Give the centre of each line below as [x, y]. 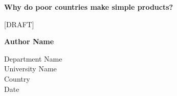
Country [17, 78]
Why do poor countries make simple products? [89, 7]
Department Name [33, 58]
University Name [30, 69]
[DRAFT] [19, 24]
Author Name [29, 41]
